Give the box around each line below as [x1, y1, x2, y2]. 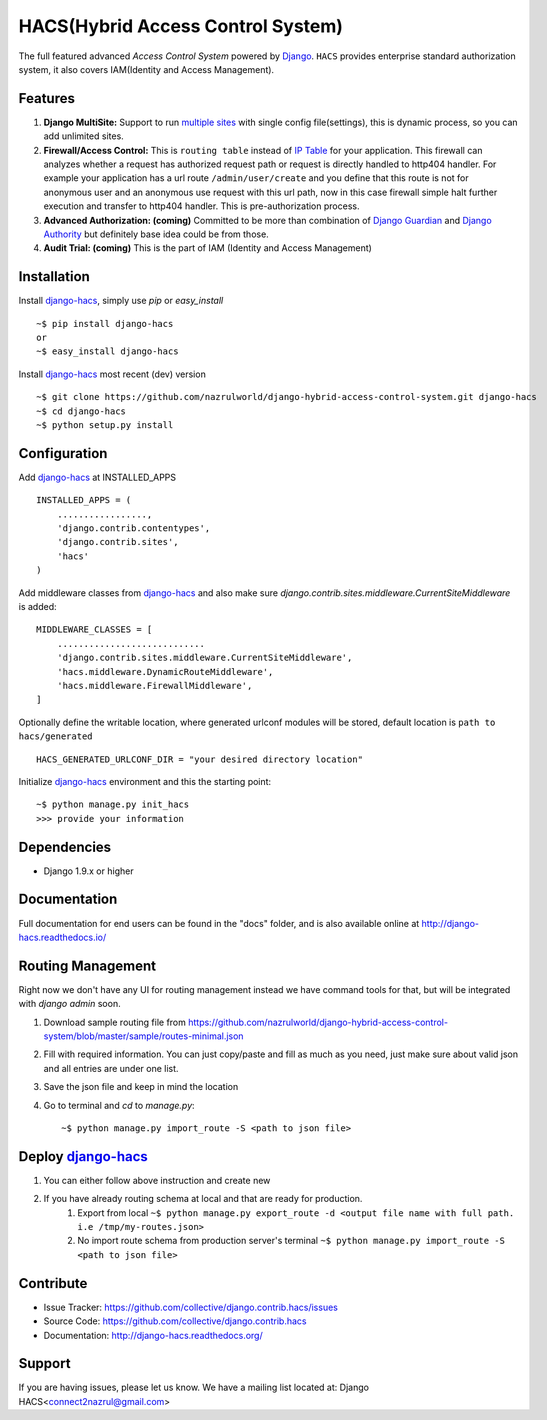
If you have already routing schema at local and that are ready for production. [43, 1193, 363, 1205]
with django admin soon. [18, 998, 121, 1010]
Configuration [18, 445, 108, 462]
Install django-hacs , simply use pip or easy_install [18, 295, 224, 307]
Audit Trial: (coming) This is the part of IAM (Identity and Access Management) [43, 242, 372, 254]
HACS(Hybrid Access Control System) [18, 15, 344, 37]
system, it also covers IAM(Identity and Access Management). [18, 63, 275, 75]
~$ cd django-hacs [36, 405, 127, 417]
